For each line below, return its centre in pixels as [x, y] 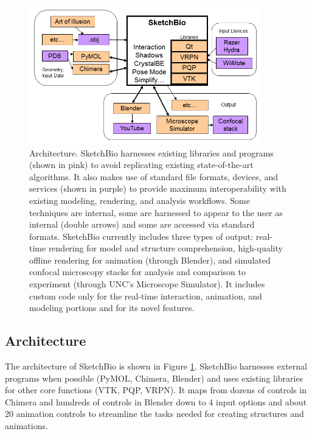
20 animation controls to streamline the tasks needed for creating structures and [154, 414]
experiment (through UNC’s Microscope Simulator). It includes [147, 284]
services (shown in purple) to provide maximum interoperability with [158, 188]
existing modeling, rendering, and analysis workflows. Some [140, 200]
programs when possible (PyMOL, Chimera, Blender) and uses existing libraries [154, 378]
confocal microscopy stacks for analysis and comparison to [138, 272]
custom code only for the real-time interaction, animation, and [146, 296]
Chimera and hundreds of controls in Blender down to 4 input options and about [156, 401]
